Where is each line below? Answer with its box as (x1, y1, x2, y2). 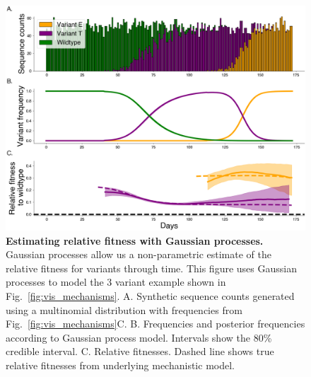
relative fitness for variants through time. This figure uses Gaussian (6, 260, 297, 275)
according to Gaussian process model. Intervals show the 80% (6, 330, 272, 344)
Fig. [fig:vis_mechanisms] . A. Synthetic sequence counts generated (6, 288, 295, 303)
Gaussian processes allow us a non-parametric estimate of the (6, 247, 271, 262)
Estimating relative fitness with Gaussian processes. (6, 233, 264, 248)
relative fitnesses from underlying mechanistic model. (6, 357, 235, 372)
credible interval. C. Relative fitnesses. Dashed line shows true (6, 344, 274, 359)
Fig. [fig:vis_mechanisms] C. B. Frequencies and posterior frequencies (6, 316, 305, 331)
